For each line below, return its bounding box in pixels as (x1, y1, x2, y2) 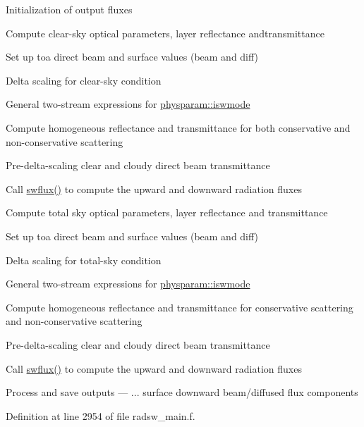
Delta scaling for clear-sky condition (6, 73, 162, 87)
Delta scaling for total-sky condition (6, 252, 162, 267)
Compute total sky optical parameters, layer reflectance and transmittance (6, 205, 328, 220)
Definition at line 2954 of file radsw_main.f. (6, 408, 195, 423)
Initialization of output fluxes (6, 2, 133, 16)
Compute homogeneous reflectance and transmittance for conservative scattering (6, 299, 353, 314)
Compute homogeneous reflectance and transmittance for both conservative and (6, 120, 351, 135)
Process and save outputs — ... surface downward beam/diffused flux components (6, 385, 358, 400)
